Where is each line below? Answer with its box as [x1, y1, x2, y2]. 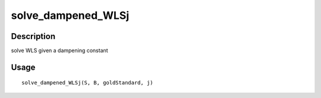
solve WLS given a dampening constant [11, 47, 108, 54]
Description [11, 31, 56, 41]
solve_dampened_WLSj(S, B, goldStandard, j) [21, 80, 154, 86]
